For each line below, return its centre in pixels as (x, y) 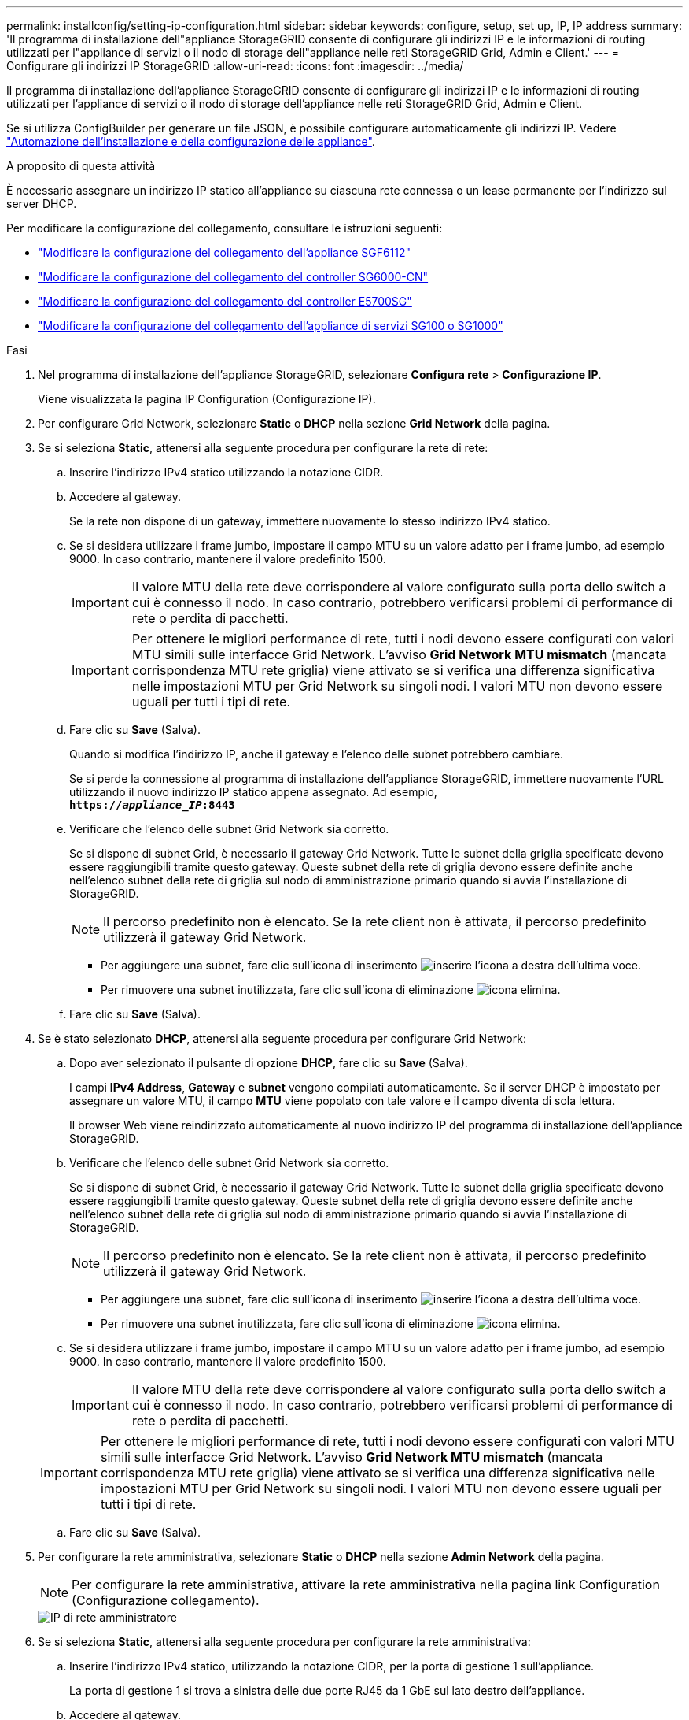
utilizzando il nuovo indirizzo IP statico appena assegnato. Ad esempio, (253, 792)
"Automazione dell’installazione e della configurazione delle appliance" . (191, 141)
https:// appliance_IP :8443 (152, 805)
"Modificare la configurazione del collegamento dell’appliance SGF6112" (225, 252)
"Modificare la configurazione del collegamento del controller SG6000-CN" (233, 277)
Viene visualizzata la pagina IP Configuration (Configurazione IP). (207, 399)
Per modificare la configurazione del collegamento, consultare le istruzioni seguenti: (225, 228)
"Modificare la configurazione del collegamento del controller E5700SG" (225, 301)
